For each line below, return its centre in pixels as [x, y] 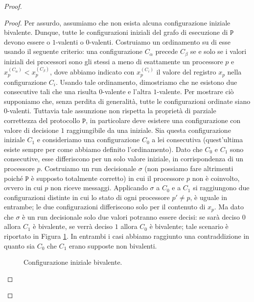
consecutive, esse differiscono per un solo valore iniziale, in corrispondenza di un [124, 159]
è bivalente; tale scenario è [189, 226]
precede [167, 51]
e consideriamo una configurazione [88, 139]
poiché [13, 178]
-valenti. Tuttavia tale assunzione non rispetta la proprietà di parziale [112, 111]
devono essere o [27, 41]
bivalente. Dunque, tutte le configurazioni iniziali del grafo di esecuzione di [116, 32]
